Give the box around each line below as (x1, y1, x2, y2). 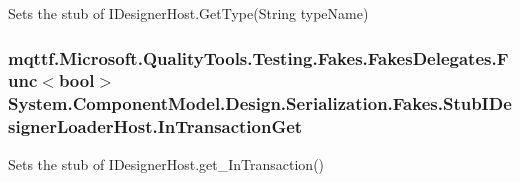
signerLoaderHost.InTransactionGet (8, 114, 303, 139)
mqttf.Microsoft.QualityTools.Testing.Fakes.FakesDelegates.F (8, 45, 509, 70)
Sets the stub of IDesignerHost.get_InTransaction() (8, 153, 325, 174)
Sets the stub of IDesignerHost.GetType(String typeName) (8, 3, 369, 23)
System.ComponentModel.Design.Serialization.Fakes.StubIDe (8, 91, 512, 116)
